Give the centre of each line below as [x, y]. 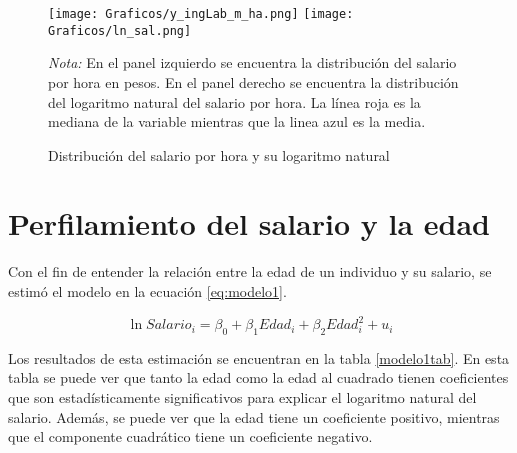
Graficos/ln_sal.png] [120, 30]
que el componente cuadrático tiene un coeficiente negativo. [190, 436]
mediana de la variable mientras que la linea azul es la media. [237, 121]
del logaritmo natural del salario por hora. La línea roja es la [234, 101]
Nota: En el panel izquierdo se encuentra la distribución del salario [252, 62]
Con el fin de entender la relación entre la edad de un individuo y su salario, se [250, 271]
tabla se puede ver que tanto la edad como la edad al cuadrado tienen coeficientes [258, 377]
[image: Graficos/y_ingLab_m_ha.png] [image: [201, 14]
